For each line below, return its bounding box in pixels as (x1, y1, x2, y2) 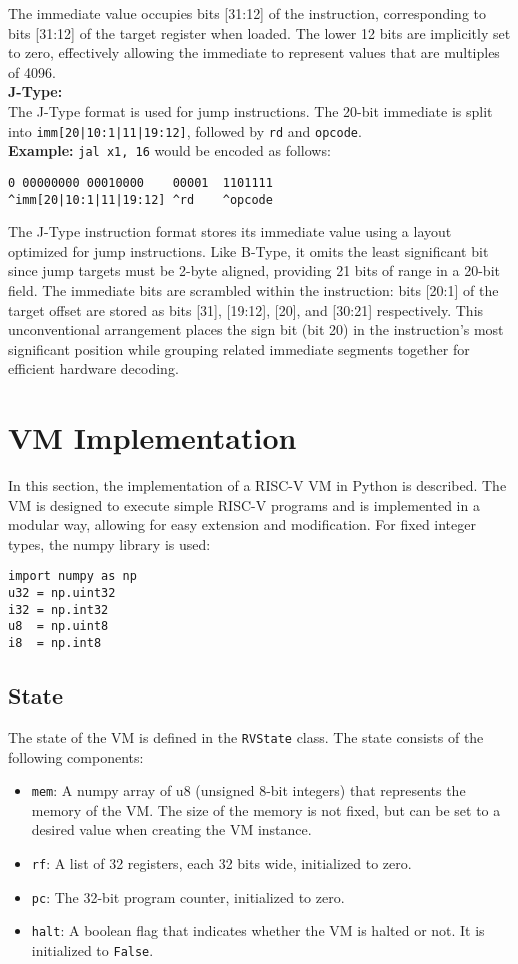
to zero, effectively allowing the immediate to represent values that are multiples (8, 42, 500, 63)
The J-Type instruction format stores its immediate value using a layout (8, 221, 452, 242)
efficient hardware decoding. (8, 358, 179, 379)
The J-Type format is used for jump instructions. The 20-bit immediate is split (8, 100, 493, 121)
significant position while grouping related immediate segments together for (8, 338, 470, 359)
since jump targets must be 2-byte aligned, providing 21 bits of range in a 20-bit (8, 260, 500, 281)
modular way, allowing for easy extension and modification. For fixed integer (8, 514, 476, 535)
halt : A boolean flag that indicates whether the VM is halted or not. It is (31, 920, 485, 941)
